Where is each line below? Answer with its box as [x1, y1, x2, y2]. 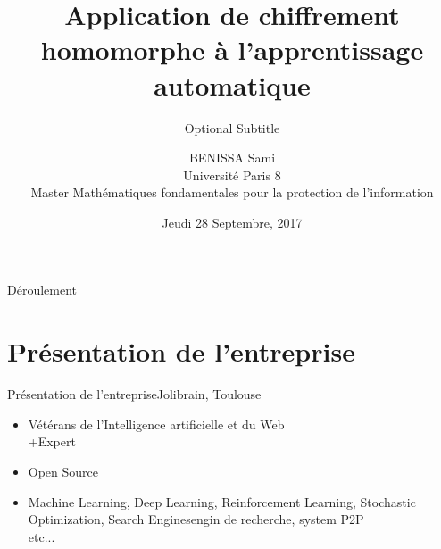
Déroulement [7, 280, 78, 299]
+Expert [28, 432, 76, 451]
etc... [28, 527, 55, 545]
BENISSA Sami [188, 148, 276, 167]
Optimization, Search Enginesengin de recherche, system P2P [28, 510, 364, 528]
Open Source [28, 462, 99, 480]
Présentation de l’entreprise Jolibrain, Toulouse [7, 385, 262, 403]
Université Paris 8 [183, 165, 281, 184]
